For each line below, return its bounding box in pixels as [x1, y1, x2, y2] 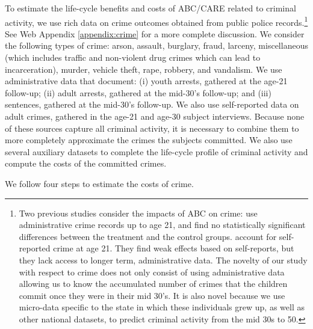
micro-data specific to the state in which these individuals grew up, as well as [19, 301, 305, 313]
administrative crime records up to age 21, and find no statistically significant [19, 218, 306, 231]
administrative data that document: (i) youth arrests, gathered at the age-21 [5, 75, 288, 87]
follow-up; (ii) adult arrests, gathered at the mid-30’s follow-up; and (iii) [5, 86, 271, 99]
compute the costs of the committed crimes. [5, 157, 167, 170]
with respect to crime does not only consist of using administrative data [19, 265, 285, 278]
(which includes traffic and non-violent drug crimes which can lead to [5, 51, 261, 64]
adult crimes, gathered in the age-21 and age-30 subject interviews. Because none [5, 110, 305, 122]
